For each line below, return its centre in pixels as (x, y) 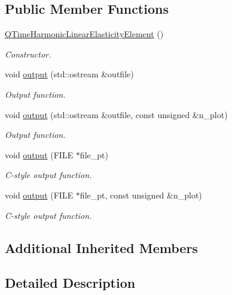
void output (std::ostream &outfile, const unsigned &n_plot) (116, 114)
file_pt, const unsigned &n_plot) (141, 195)
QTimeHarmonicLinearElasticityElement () (84, 34)
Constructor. (28, 54)
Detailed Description (70, 283)
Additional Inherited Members (101, 247)
